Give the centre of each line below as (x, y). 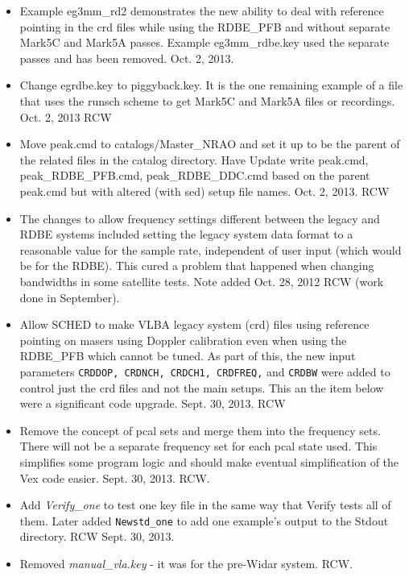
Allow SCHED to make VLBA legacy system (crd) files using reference (194, 324)
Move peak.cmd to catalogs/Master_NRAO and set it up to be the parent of (210, 144)
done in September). (70, 297)
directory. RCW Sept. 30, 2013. (97, 536)
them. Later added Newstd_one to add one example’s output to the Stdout (204, 520)
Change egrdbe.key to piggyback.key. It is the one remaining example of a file (211, 85)
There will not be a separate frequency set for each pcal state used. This (198, 446)
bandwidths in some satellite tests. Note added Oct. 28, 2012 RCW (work (202, 281)
